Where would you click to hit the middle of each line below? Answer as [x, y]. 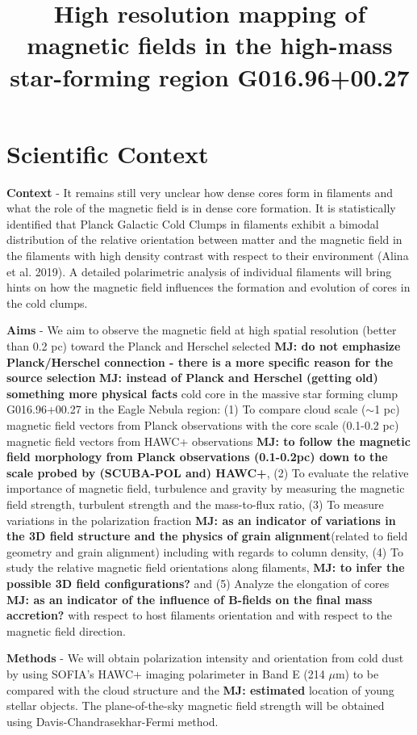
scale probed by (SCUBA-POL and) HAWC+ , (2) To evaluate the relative [208, 472]
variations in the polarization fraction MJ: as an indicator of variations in [201, 520]
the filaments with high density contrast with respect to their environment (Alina [208, 256]
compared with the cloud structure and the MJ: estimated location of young [200, 689]
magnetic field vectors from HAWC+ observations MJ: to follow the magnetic [208, 441]
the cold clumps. [47, 302]
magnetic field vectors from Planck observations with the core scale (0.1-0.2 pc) [203, 425]
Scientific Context [108, 153]
